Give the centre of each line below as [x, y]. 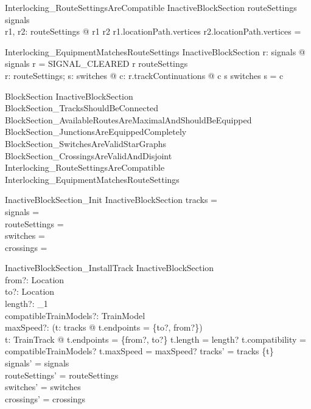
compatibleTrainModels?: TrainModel [75, 315]
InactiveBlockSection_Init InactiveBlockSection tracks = [111, 200]
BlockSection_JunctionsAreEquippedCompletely [96, 132]
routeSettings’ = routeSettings [62, 375]
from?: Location [35, 279]
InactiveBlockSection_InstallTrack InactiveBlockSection [110, 268]
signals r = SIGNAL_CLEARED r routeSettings [96, 64]
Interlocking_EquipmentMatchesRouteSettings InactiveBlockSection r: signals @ [155, 51]
